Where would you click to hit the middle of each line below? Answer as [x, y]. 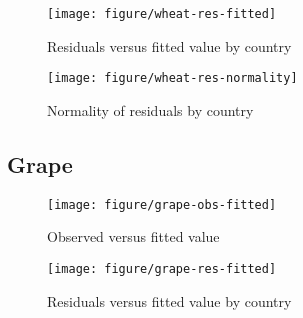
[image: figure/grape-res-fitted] [162, 268]
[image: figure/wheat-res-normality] [172, 78]
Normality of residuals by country [150, 109]
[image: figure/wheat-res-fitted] [162, 14]
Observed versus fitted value [133, 236]
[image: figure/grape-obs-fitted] [162, 204]
